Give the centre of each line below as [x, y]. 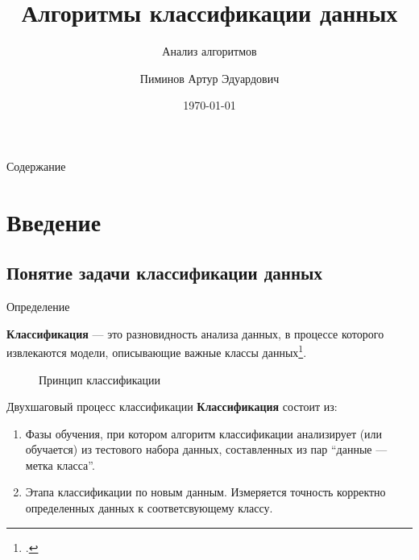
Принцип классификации [100, 379]
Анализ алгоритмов [209, 51]
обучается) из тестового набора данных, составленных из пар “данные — [206, 449]
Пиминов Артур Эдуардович [209, 78]
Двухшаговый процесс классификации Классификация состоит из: [172, 407]
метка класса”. [60, 465]
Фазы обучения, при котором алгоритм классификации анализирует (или [204, 433]
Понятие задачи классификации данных [164, 273]
